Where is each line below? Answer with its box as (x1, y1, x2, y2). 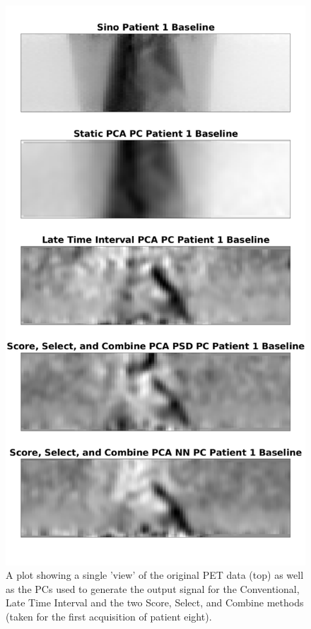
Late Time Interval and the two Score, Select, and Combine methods (6, 595, 304, 610)
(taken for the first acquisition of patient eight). (6, 609, 212, 623)
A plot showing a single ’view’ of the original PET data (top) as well (6, 568, 304, 582)
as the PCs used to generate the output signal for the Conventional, (6, 581, 300, 596)
